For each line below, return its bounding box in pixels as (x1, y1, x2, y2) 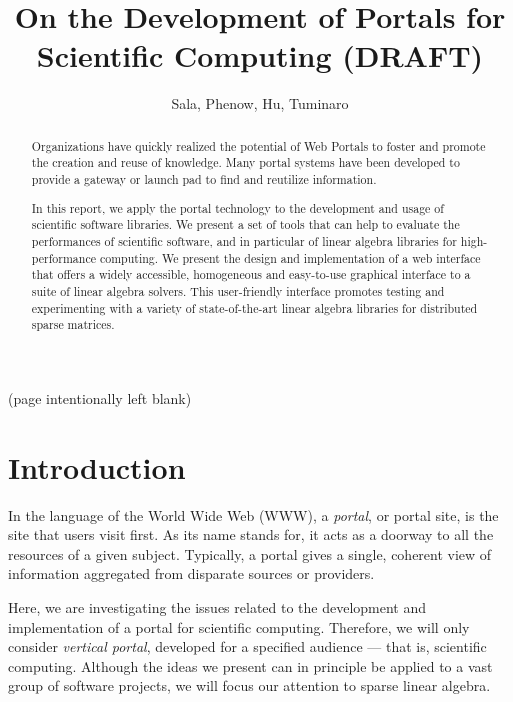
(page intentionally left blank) (8, 387, 192, 408)
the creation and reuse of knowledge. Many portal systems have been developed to (31, 154, 460, 171)
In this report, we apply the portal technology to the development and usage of (31, 199, 444, 216)
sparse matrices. (31, 316, 115, 333)
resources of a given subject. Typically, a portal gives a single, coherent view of (8, 543, 492, 564)
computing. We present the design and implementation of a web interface (99, 249, 481, 266)
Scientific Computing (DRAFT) (36, 35, 484, 76)
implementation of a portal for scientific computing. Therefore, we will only (8, 616, 470, 637)
